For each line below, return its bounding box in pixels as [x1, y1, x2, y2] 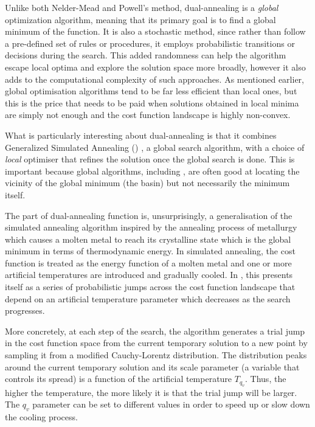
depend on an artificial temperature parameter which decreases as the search [5, 292, 291, 305]
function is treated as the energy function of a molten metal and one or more [5, 256, 292, 269]
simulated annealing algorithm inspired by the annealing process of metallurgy [5, 221, 297, 234]
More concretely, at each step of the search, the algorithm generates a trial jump [5, 324, 305, 337]
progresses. [5, 304, 45, 317]
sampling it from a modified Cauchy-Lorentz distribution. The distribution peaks [5, 349, 307, 361]
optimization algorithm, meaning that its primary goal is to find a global [5, 13, 276, 26]
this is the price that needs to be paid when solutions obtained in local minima [5, 96, 299, 109]
